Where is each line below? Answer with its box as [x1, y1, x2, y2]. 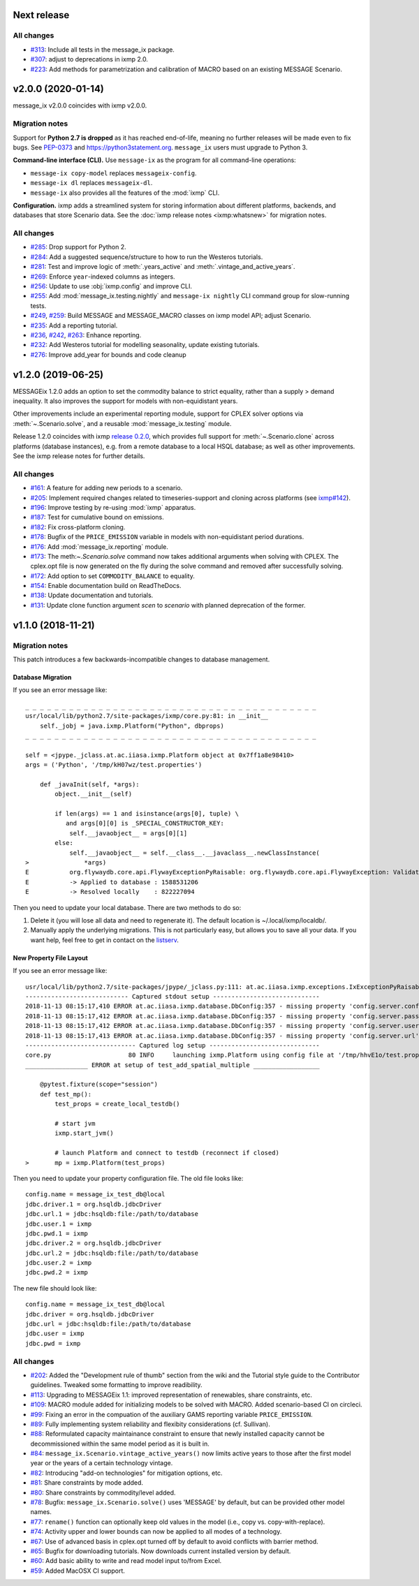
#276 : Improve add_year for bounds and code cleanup [30, 350, 186, 359]
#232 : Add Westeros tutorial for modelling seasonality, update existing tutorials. [30, 341, 260, 349]
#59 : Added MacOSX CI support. [30, 1566, 126, 1575]
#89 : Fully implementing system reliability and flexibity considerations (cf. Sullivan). [30, 1420, 270, 1428]
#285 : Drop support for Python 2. [30, 243, 127, 251]
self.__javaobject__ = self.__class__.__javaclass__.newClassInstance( [69, 849, 321, 857]
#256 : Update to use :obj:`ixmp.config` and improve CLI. [30, 282, 192, 291]
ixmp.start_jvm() [54, 1129, 115, 1138]
